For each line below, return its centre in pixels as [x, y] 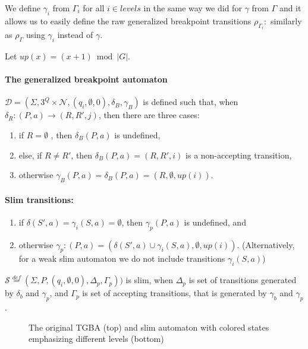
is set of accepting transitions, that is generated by [175, 293]
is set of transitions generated [243, 280]
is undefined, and [215, 222]
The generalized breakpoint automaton [86, 79]
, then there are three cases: [149, 115]
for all [94, 8]
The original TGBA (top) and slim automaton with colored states [149, 327]
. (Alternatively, [266, 244]
